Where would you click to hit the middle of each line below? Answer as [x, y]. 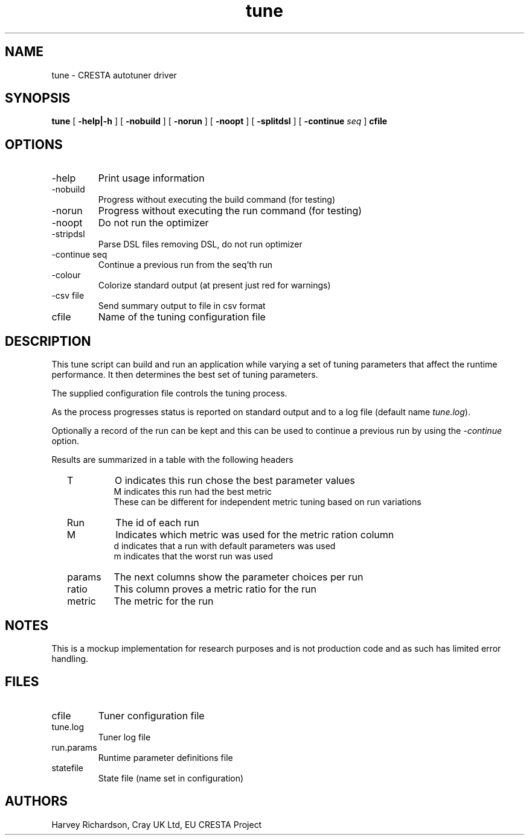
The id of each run [157, 523]
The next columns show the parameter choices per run [239, 577]
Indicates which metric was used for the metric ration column [255, 535]
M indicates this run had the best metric [193, 492]
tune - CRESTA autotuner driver [114, 75]
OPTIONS [34, 144]
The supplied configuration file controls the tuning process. [169, 393]
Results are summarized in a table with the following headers [172, 460]
